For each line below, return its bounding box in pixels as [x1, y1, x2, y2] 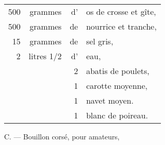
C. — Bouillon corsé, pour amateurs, [4, 131, 120, 141]
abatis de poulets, [86, 65, 150, 77]
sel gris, [86, 35, 113, 47]
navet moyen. [86, 94, 134, 106]
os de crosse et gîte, [86, 6, 156, 17]
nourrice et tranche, [86, 20, 157, 32]
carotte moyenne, [86, 80, 148, 91]
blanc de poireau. [86, 109, 148, 121]
